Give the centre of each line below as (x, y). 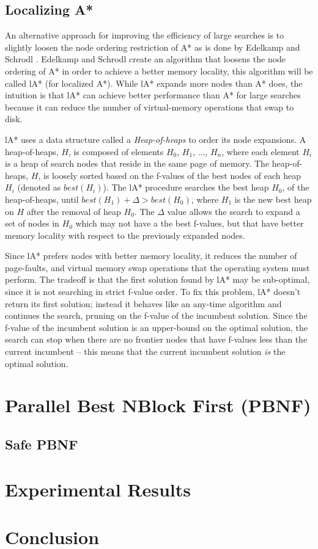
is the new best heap (273, 199)
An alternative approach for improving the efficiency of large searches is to (145, 35)
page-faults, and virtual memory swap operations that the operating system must (157, 267)
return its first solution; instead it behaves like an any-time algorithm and (143, 303)
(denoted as (39, 187)
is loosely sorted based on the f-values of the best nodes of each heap (172, 175)
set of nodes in (32, 223)
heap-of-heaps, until (42, 199)
